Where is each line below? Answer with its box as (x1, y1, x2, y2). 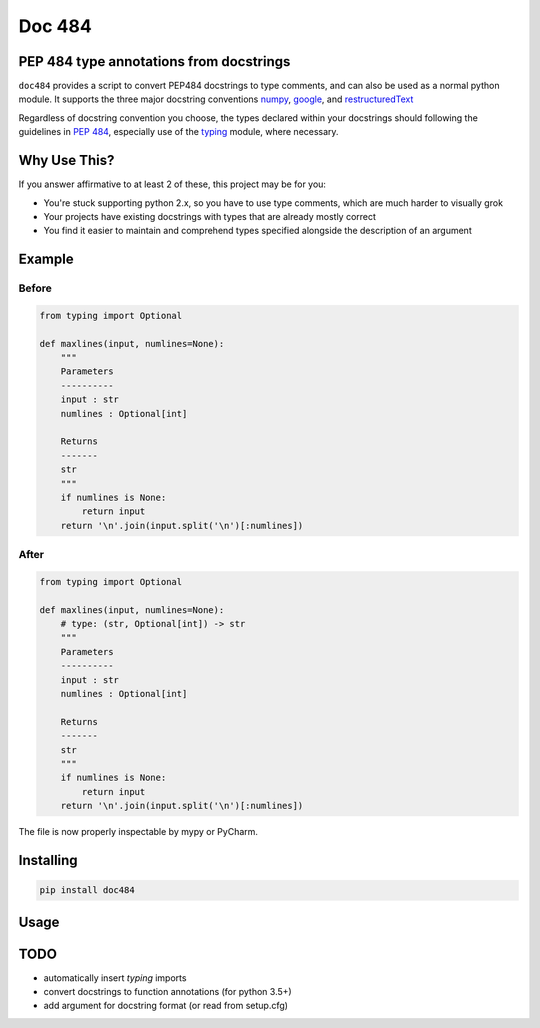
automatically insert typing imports (43, 971, 187, 984)
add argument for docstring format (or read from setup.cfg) (43, 1000, 289, 1012)
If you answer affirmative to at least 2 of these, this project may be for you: (18, 178, 327, 190)
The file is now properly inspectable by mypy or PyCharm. (18, 826, 259, 838)
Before (18, 281, 52, 295)
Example (18, 251, 74, 268)
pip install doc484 (39, 885, 135, 896)
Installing (18, 851, 79, 869)
